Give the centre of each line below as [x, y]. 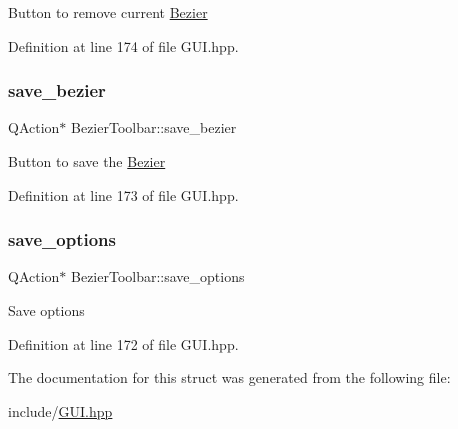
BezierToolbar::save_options [158, 276]
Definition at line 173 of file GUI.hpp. [123, 194]
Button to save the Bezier [87, 161]
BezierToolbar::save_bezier [154, 127]
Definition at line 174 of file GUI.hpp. [123, 45]
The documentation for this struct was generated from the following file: [229, 377]
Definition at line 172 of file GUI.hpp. [123, 343]
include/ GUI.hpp [60, 410]
